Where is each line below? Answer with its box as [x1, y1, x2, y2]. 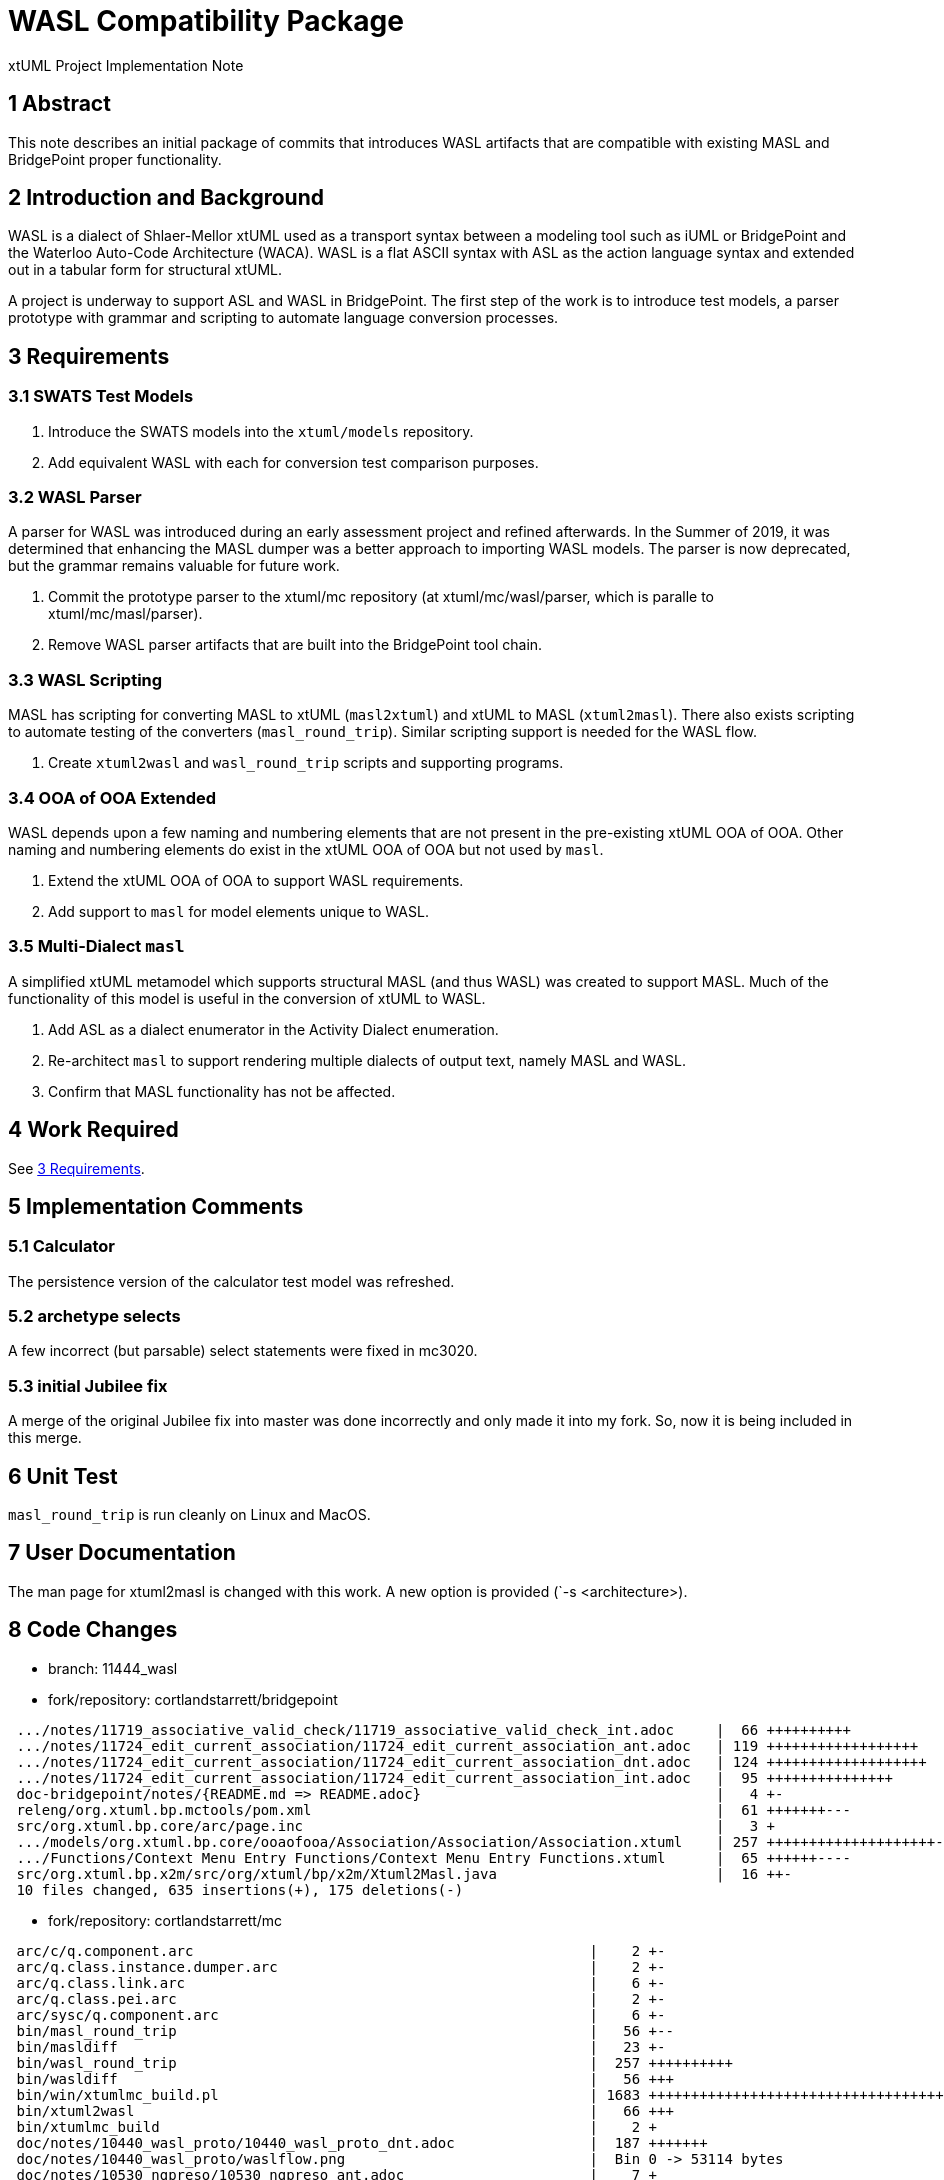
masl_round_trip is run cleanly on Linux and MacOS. [8, 1506, 371, 1524]
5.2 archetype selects [8, 1306, 181, 1327]
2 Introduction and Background [8, 185, 324, 211]
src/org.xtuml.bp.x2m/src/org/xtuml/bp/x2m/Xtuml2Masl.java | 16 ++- [16, 1865, 792, 1882]
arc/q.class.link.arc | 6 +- [16, 1974, 666, 1991]
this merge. [8, 1429, 82, 1447]
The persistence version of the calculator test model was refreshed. [8, 1272, 455, 1290]
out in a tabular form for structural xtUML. [8, 261, 282, 279]
